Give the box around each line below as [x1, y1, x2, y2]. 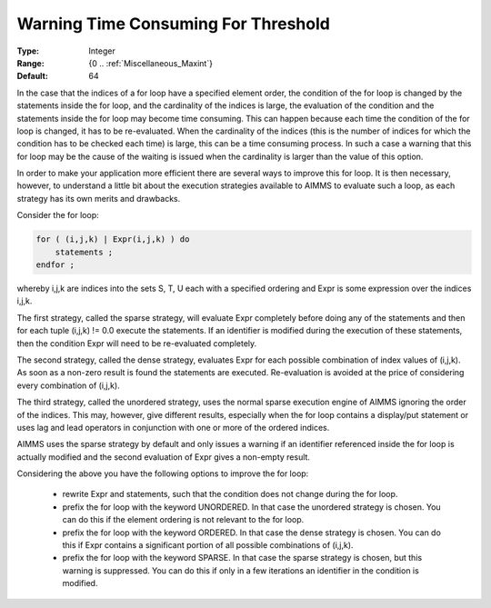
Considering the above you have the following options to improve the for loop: [16, 468, 309, 479]
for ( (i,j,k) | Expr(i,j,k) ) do [35, 234, 190, 244]
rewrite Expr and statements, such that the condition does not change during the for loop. [62, 489, 398, 500]
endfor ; [35, 260, 75, 270]
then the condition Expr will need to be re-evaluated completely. [16, 337, 257, 349]
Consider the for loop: [16, 210, 99, 221]
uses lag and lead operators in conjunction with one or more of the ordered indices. [16, 422, 330, 433]
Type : [16, 45, 40, 56]
